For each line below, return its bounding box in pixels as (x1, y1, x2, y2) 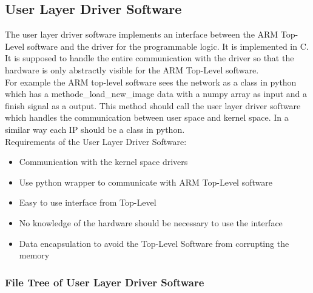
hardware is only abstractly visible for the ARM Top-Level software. (5, 63, 259, 76)
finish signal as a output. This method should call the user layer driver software (5, 99, 301, 112)
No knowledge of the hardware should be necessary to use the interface (19, 216, 283, 229)
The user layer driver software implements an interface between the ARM (5, 28, 278, 41)
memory (19, 249, 50, 261)
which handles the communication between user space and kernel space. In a (5, 111, 289, 124)
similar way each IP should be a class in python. (5, 123, 185, 135)
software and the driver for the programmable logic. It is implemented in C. (27, 39, 309, 52)
